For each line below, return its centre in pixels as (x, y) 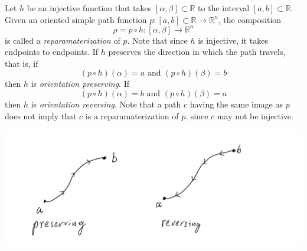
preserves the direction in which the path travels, (197, 52)
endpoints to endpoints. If (52, 52)
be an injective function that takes (89, 8)
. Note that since (157, 40)
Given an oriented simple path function (76, 19)
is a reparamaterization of (132, 115)
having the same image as (236, 104)
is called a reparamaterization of (63, 40)
